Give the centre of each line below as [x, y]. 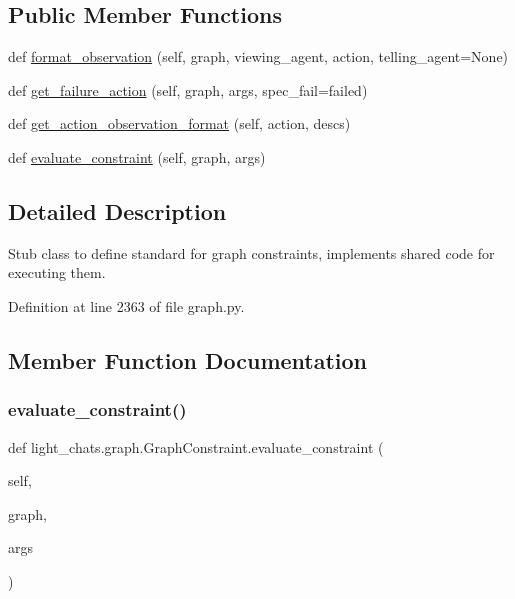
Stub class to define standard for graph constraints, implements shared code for [251, 252]
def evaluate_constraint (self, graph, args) [137, 156]
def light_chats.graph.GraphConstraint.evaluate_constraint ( [196, 446]
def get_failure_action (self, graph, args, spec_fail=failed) [188, 89]
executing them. [57, 272]
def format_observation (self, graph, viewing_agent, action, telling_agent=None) [258, 56]
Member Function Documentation [188, 359]
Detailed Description [117, 210]
